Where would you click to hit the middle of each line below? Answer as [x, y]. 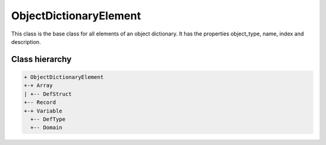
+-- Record [40, 103]
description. [26, 42]
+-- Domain [46, 128]
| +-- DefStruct [48, 94]
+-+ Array [38, 85]
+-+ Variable [43, 111]
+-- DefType [48, 119]
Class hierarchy [41, 59]
